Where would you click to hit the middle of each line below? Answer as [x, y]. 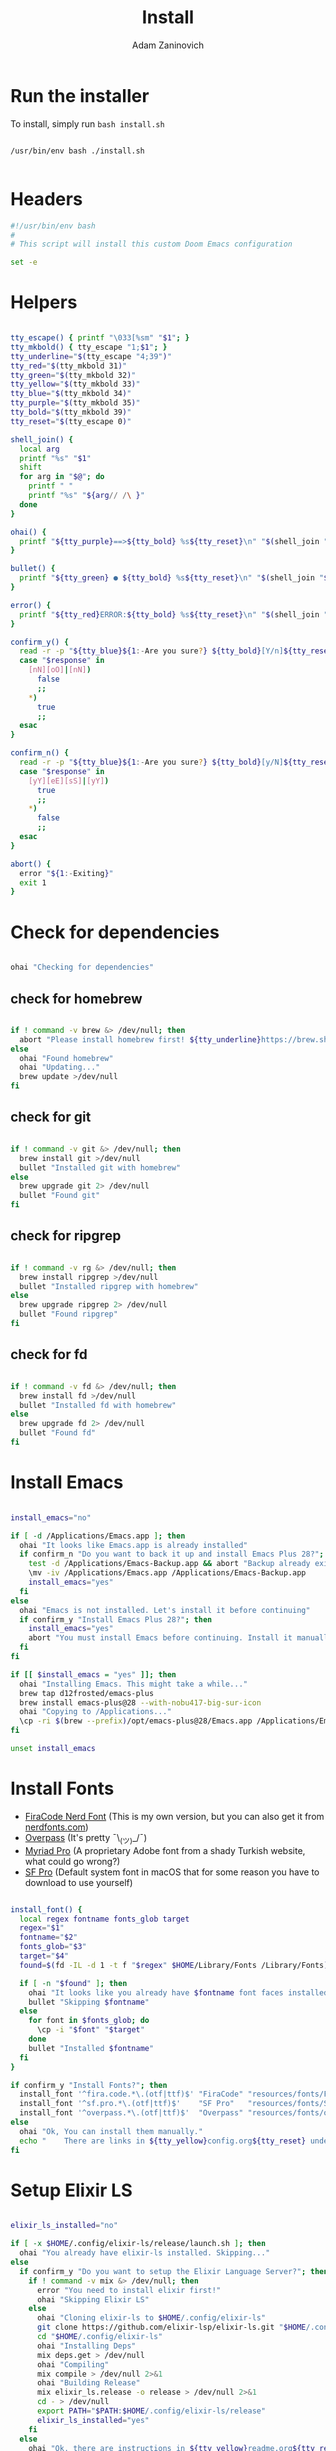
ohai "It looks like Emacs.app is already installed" [133, 1545]
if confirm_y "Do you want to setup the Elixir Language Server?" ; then [174, 2271]
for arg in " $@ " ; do [62, 477]
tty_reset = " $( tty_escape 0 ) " [71, 421]
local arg [39, 449]
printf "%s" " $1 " [55, 458]
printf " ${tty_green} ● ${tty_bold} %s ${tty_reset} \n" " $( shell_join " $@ [176, 578]
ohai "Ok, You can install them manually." [111, 2131]
